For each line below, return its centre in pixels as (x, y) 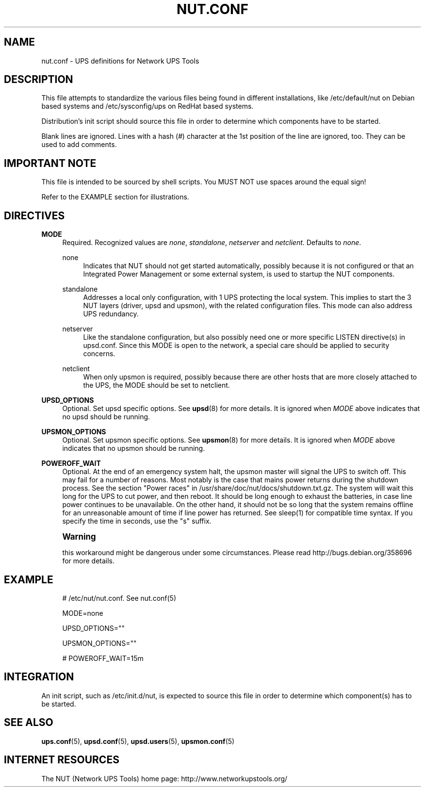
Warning (79, 537)
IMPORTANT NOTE (50, 163)
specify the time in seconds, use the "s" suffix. (137, 521)
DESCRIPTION (39, 80)
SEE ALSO (29, 723)
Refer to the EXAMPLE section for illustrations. (115, 197)
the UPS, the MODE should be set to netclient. (156, 385)
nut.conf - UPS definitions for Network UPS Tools (120, 61)
